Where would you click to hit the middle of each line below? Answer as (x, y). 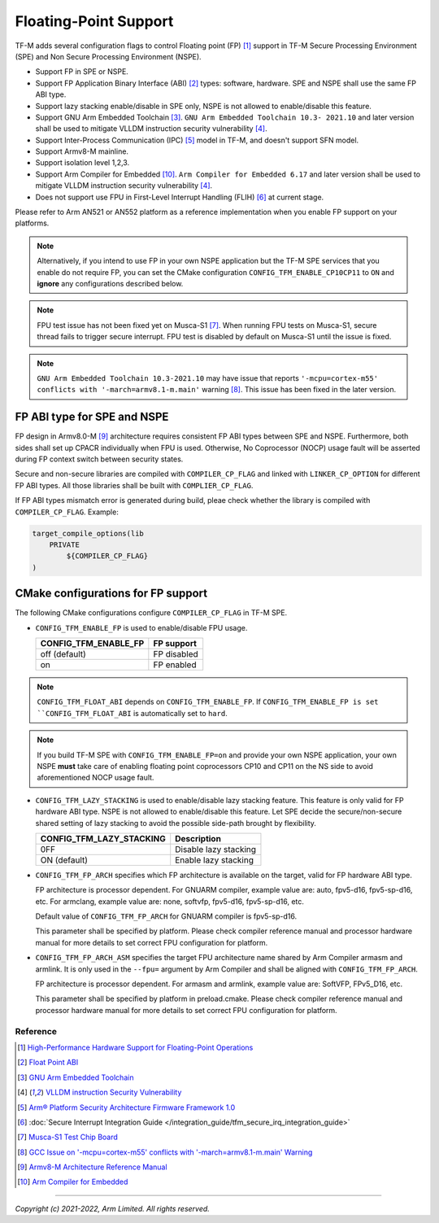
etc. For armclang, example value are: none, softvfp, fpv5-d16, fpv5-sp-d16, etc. (170, 901)
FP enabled (175, 665)
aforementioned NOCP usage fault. (96, 778)
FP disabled (176, 654)
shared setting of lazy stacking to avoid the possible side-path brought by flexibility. (176, 823)
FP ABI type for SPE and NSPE (92, 417)
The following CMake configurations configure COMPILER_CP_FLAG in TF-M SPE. (151, 613)
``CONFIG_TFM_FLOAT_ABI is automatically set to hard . (132, 713)
